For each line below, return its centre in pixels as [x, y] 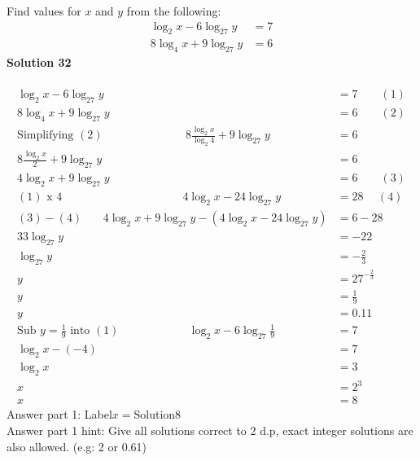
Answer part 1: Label [59, 414]
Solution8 [157, 414]
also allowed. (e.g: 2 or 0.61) [77, 446]
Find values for [44, 11]
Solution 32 [39, 62]
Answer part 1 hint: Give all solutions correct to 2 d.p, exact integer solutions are [210, 430]
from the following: [174, 11]
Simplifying [46, 136]
